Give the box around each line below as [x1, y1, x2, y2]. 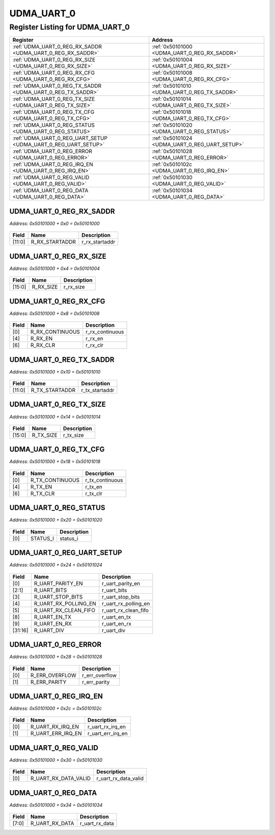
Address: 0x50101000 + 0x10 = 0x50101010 [9, 369, 101, 375]
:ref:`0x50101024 [152, 135, 193, 142]
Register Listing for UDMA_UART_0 [9, 22, 130, 32]
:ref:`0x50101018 [152, 109, 191, 116]
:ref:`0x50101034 [152, 187, 193, 194]
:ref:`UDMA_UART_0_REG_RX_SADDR [12, 43, 102, 51]
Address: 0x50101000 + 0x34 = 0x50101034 [9, 802, 103, 808]
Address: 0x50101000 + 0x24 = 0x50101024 [9, 562, 103, 568]
